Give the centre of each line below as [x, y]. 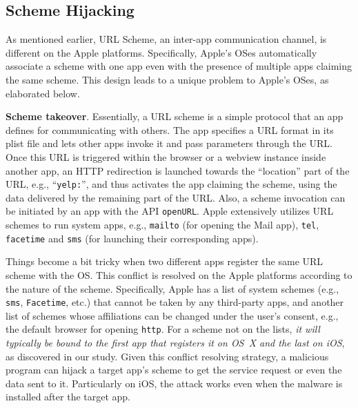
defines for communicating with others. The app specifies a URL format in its [170, 129]
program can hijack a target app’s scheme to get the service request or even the [174, 370]
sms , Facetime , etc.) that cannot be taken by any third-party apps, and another [175, 302]
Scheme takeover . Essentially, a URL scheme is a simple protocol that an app [175, 116]
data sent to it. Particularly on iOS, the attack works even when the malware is [174, 383]
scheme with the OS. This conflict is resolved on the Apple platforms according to [179, 274]
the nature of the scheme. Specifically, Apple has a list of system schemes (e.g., [172, 288]
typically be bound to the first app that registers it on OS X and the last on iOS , [175, 343]
